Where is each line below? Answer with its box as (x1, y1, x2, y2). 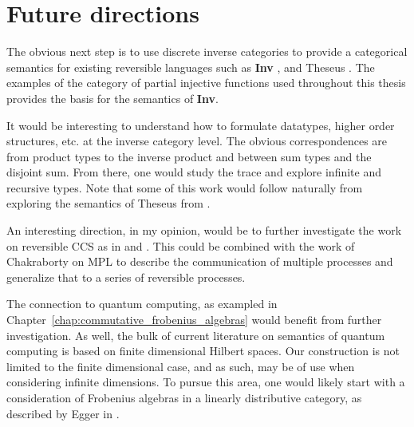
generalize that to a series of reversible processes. (6, 268, 246, 285)
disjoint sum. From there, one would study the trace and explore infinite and (6, 164, 382, 180)
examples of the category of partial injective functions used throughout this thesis (6, 74, 406, 91)
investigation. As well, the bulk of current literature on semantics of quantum (6, 326, 385, 343)
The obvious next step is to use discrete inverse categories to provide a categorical (6, 43, 408, 60)
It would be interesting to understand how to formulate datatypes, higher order (6, 117, 395, 133)
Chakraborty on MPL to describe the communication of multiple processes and (6, 253, 393, 270)
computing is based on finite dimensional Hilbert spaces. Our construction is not (6, 342, 400, 359)
